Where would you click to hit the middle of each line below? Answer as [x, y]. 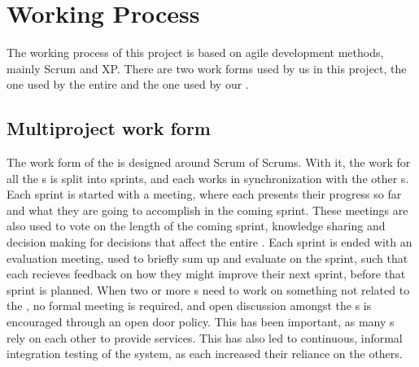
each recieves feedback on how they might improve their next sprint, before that [206, 274]
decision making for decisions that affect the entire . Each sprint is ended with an [209, 242]
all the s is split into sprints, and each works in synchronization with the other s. [208, 178]
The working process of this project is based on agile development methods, [195, 52]
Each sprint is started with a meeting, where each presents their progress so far [204, 194]
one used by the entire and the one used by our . [128, 84]
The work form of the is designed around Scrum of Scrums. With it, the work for [209, 162]
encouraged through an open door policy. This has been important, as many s [201, 322]
